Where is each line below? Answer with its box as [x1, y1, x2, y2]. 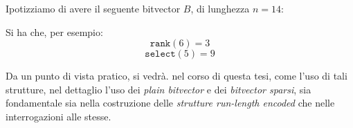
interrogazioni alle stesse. [6, 109, 111, 123]
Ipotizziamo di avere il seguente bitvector [6, 1, 181, 15]
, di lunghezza [190, 1, 250, 15]
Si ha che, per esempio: [6, 24, 103, 39]
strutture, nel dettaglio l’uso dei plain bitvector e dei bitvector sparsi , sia [6, 82, 311, 96]
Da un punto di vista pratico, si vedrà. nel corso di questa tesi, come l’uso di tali [6, 68, 347, 83]
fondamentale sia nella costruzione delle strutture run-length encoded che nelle [6, 95, 335, 110]
